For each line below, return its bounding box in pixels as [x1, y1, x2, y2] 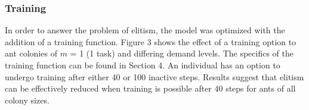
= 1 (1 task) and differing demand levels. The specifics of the [70, 47, 294, 59]
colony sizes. [5, 93, 50, 106]
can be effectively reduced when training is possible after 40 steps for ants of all [5, 82, 296, 95]
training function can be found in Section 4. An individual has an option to [5, 59, 280, 71]
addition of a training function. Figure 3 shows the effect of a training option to [5, 35, 296, 48]
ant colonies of [5, 47, 57, 59]
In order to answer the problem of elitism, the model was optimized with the [5, 24, 285, 36]
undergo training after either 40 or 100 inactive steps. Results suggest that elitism [5, 70, 304, 83]
